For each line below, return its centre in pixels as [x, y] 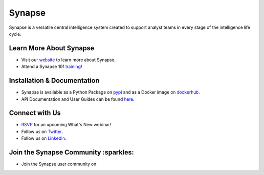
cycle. [15, 34]
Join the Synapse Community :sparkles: [72, 152]
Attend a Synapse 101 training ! [52, 66]
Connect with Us [35, 113]
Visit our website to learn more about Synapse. [68, 60]
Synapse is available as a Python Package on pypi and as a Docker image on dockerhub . [110, 92]
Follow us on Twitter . [42, 131]
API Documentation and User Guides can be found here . [78, 99]
